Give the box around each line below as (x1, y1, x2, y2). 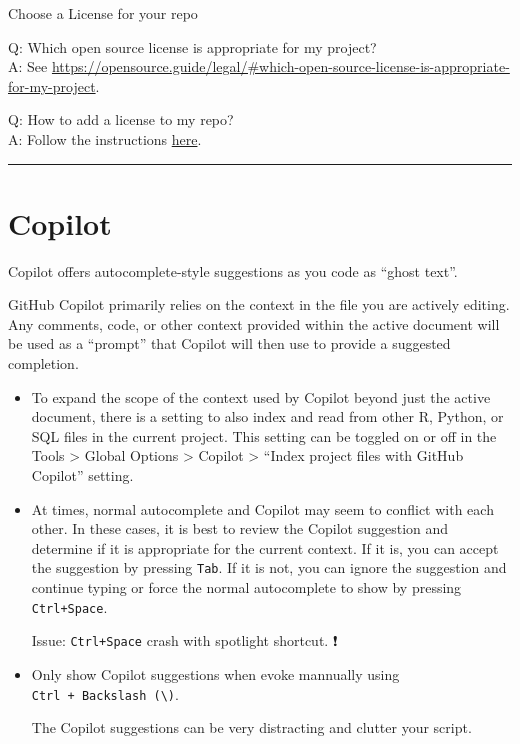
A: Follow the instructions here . (8, 128, 202, 149)
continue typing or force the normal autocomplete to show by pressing (31, 577, 462, 598)
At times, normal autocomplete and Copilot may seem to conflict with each (31, 498, 494, 519)
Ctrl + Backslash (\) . (31, 683, 179, 704)
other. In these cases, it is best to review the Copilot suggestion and (31, 518, 449, 539)
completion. (8, 353, 79, 374)
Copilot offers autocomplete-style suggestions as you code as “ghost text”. (8, 260, 458, 281)
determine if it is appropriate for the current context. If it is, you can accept (31, 537, 499, 558)
